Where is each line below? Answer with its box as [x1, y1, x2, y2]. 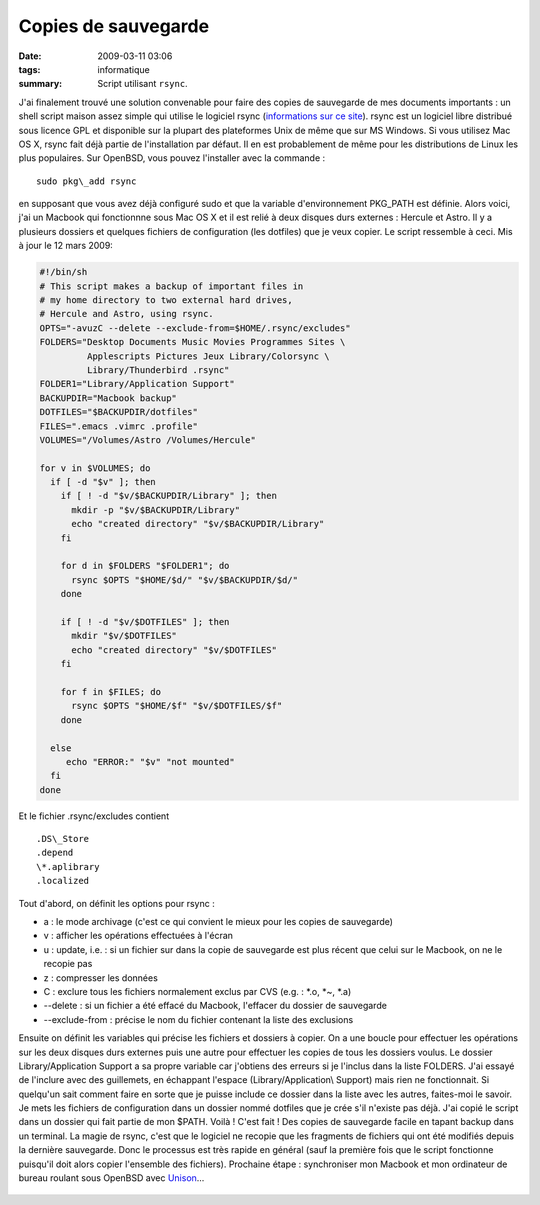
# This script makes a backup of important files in [39, 280, 304, 292]
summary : [18, 78, 63, 90]
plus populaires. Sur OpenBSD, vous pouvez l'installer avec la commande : [18, 152, 326, 164]
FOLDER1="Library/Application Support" [39, 378, 235, 390]
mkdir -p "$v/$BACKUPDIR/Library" [71, 504, 240, 515]
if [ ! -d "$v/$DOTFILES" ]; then [60, 616, 230, 627]
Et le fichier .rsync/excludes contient [18, 810, 170, 822]
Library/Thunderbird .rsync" [86, 364, 230, 375]
